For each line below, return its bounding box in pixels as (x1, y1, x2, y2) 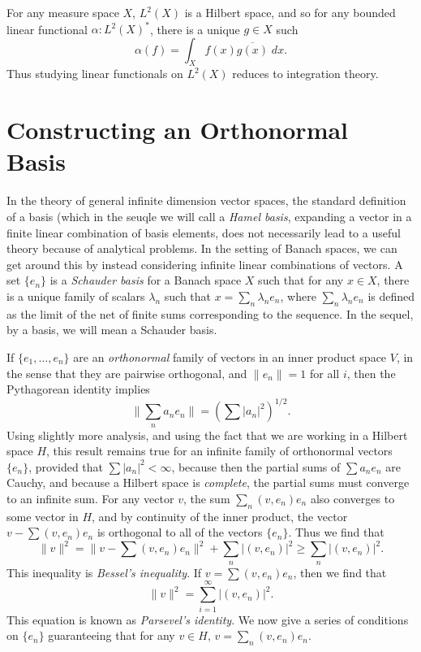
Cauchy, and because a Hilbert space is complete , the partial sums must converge (6, 474, 410, 491)
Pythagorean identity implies (6, 380, 150, 398)
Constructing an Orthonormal (6, 113, 349, 146)
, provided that (28, 458, 104, 475)
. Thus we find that (288, 524, 384, 541)
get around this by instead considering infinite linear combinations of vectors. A (6, 255, 403, 272)
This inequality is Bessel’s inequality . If (6, 563, 202, 580)
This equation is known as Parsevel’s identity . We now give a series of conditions (6, 611, 409, 628)
